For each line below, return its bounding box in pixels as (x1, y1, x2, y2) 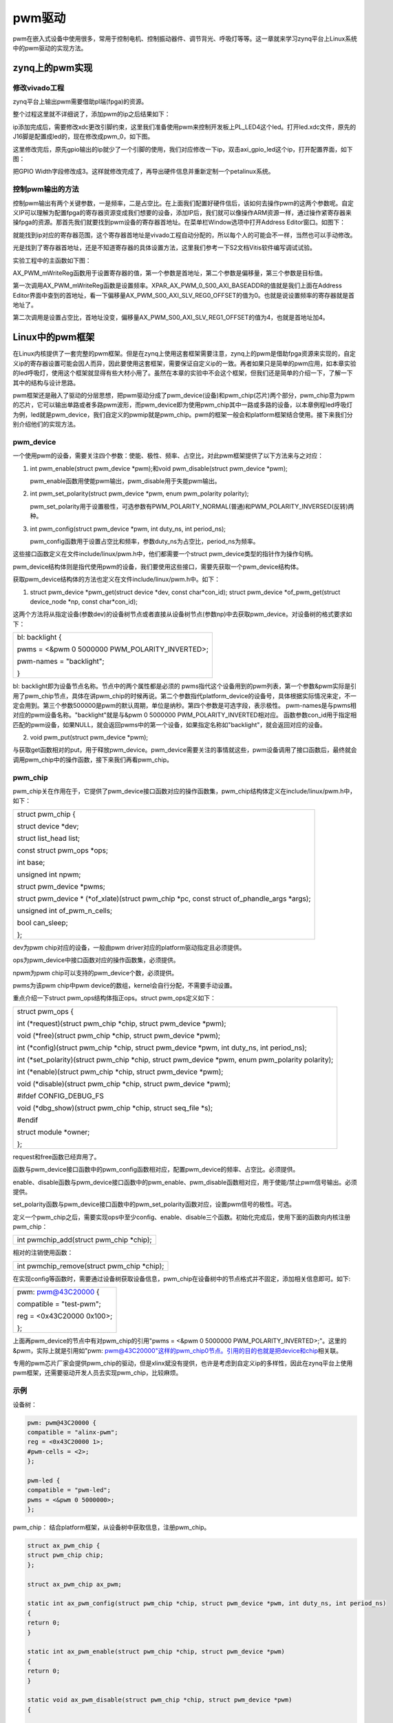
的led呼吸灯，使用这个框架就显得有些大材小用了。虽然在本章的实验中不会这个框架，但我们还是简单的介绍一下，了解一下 (12, 369, 354, 377)
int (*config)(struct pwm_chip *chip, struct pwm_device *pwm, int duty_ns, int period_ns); (17, 1043, 308, 1052)
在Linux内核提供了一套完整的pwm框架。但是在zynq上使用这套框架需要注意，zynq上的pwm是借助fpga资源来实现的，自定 (12, 349, 356, 358)
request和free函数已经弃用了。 (12, 1152, 100, 1161)
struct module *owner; (17, 1127, 90, 1136)
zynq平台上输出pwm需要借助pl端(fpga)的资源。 (12, 97, 148, 106)
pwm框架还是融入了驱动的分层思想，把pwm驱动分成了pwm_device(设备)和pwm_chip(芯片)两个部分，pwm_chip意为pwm (12, 391, 355, 399)
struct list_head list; (17, 833, 81, 843)
